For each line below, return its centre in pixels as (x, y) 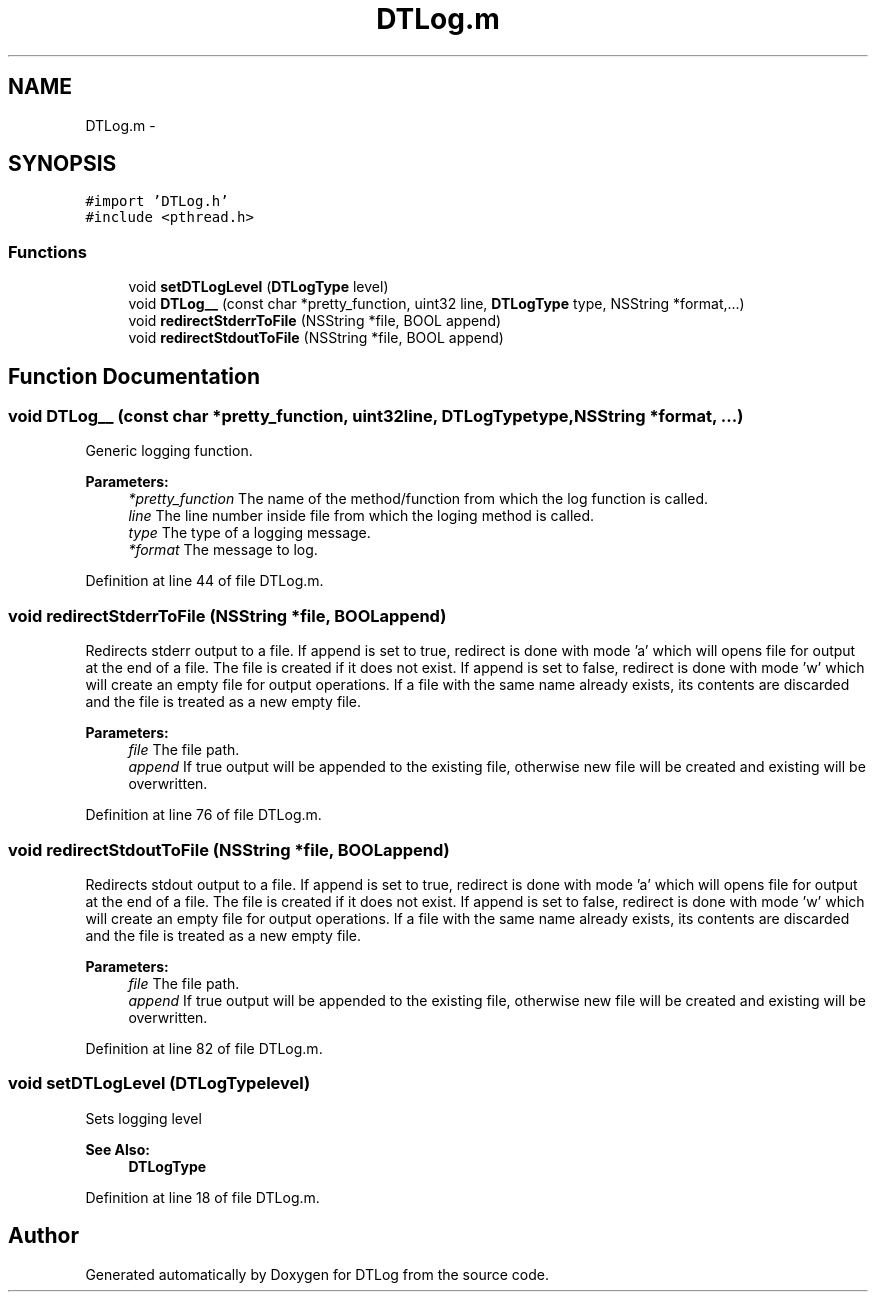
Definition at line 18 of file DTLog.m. (202, 1197)
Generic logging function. (169, 451)
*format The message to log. (223, 550)
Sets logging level (143, 1118)
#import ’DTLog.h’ (157, 201)
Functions (47, 251)
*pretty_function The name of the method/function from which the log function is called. (418, 499)
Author (43, 1236)
